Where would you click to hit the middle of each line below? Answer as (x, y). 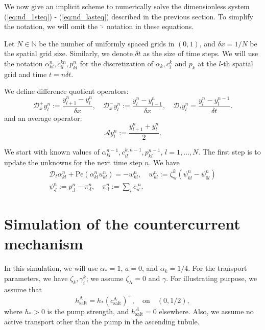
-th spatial (237, 63)
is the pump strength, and (88, 311)
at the (207, 63)
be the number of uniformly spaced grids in (107, 43)
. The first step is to (230, 152)
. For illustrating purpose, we (212, 278)
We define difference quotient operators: (66, 91)
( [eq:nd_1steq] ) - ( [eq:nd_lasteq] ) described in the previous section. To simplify (129, 16)
